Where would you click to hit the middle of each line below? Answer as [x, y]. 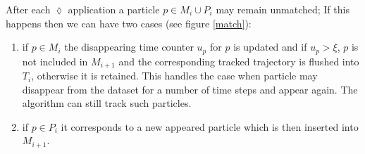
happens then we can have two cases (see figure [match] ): [129, 23]
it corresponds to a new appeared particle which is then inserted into [210, 126]
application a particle [114, 9]
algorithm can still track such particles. [107, 103]
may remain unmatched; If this [283, 9]
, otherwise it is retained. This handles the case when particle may [174, 76]
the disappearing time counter [129, 47]
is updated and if [270, 47]
